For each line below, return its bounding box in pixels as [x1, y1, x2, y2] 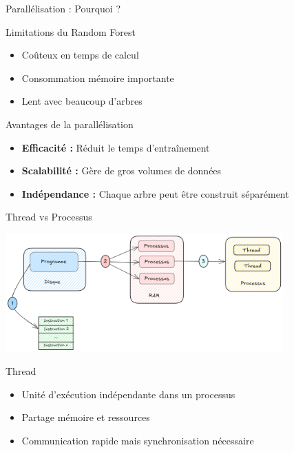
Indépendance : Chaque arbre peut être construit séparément [21, 186, 289, 201]
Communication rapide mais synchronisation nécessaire [21, 433, 254, 447]
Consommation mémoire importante [21, 70, 174, 85]
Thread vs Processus [6, 209, 92, 224]
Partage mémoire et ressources [21, 410, 150, 424]
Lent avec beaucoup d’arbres [21, 94, 143, 108]
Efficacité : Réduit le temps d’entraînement [21, 140, 210, 154]
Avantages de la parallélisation [6, 116, 134, 131]
